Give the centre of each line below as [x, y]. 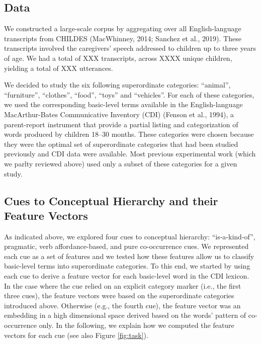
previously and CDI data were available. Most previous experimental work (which [130, 154]
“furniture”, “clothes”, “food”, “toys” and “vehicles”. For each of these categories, [129, 94]
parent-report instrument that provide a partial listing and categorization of [121, 124]
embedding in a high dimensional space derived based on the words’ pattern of [125, 315]
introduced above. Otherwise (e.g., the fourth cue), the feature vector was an [122, 305]
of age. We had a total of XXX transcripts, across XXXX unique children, [118, 58]
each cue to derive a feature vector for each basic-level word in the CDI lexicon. [127, 276]
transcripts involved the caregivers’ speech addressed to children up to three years [130, 48]
